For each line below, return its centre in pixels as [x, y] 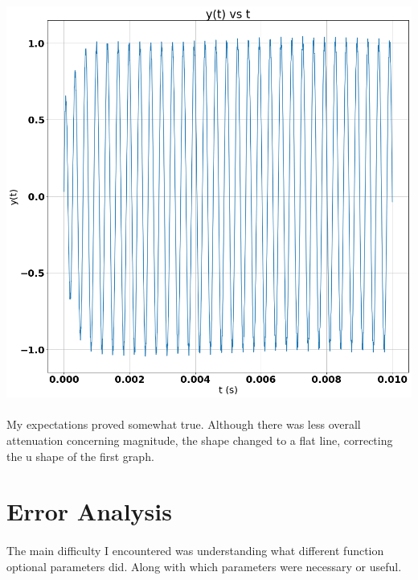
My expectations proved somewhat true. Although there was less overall [184, 424]
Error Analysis [89, 511]
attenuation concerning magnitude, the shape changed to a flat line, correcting [200, 440]
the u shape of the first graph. [80, 456]
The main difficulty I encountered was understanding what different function [195, 551]
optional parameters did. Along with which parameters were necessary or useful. [204, 566]
